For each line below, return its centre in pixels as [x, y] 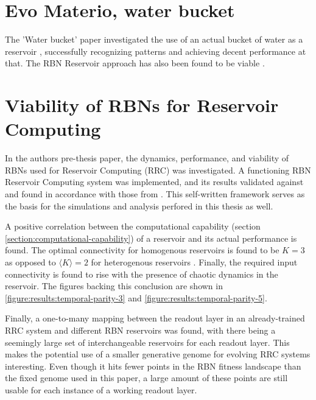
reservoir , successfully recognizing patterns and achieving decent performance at [156, 51]
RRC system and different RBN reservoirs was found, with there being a [140, 330]
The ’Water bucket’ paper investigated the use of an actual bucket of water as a [154, 39]
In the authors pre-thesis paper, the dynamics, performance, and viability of [147, 158]
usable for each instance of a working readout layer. [101, 389]
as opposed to [30, 261]
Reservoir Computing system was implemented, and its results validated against [154, 182]
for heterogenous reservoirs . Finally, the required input [194, 261]
